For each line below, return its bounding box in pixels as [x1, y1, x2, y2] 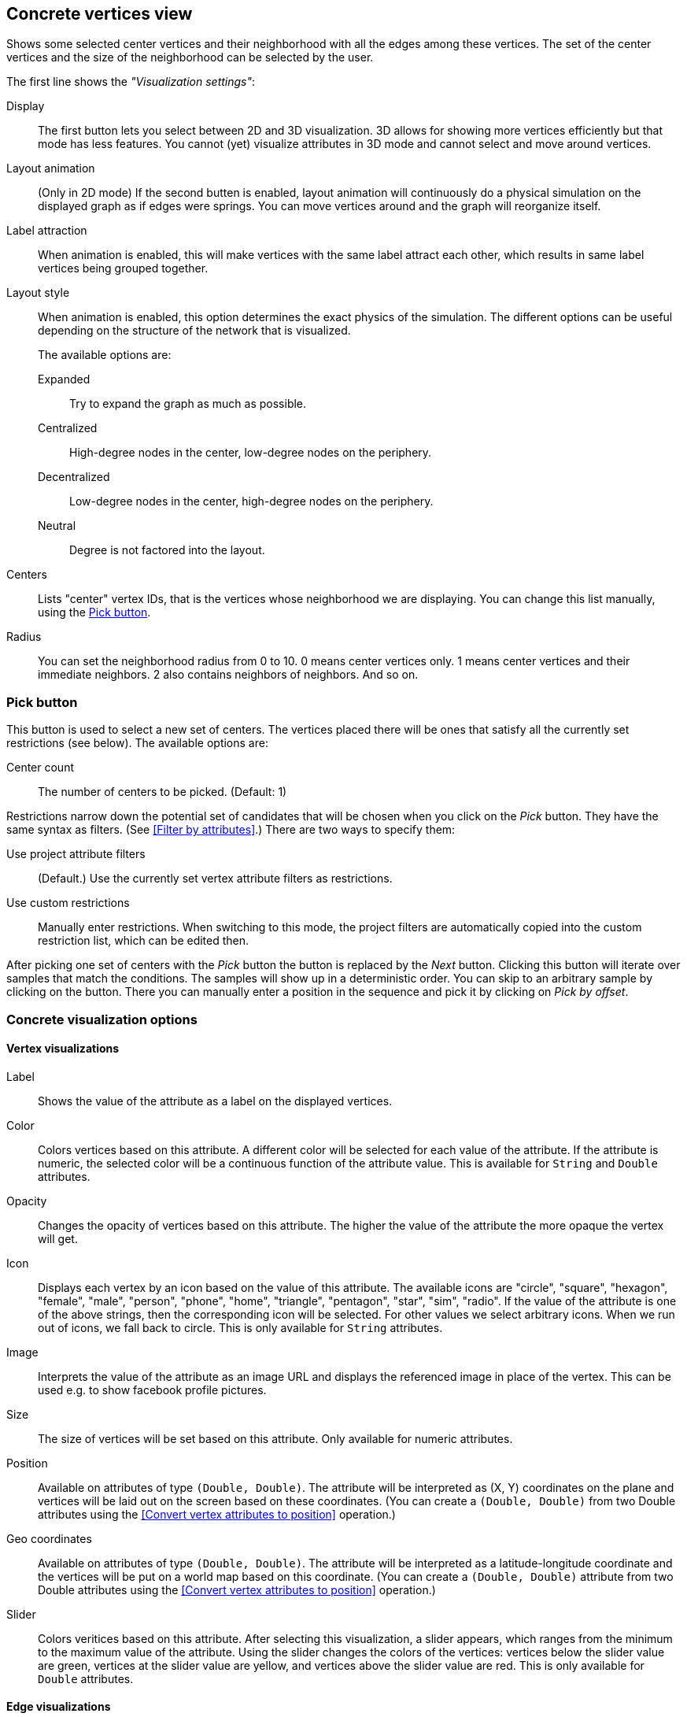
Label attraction [6, 224, 87, 238]
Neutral [38, 519, 76, 533]
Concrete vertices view [6, 4, 193, 24]
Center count [6, 760, 74, 775]
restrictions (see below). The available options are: [6, 736, 268, 750]
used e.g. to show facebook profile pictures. [38, 1382, 267, 1397]
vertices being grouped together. [38, 261, 209, 276]
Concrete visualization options [6, 1011, 198, 1027]
